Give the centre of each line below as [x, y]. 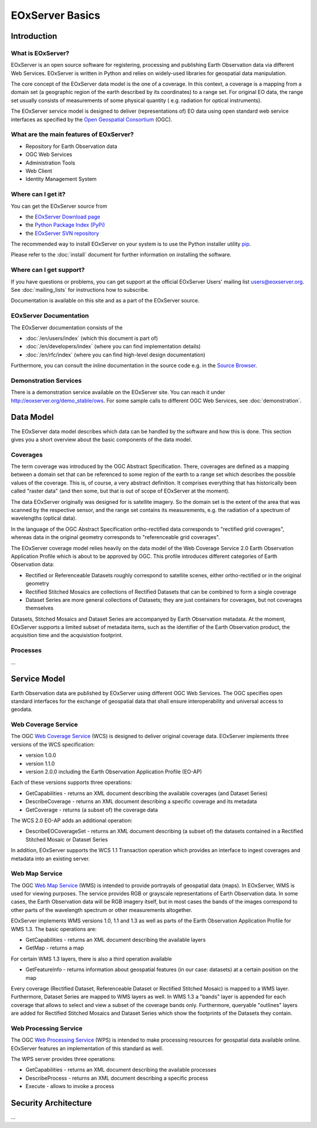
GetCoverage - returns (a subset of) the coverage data [92, 810]
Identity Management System [61, 179]
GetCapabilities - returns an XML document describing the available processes [121, 1070]
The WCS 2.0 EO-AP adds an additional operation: [72, 820]
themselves [40, 608]
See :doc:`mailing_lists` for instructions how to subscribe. [80, 289]
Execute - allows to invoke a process [70, 1086]
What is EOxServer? [40, 53]
